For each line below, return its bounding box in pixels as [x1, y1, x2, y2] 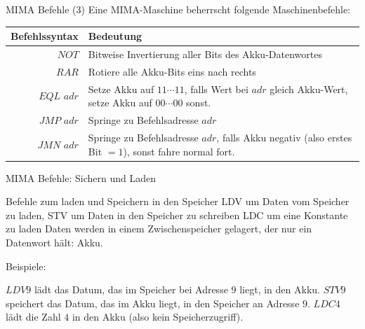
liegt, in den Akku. [239, 282, 320, 297]
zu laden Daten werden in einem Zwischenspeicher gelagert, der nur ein [6, 221, 312, 236]
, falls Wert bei [184, 81, 248, 96]
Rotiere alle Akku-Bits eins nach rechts [88, 64, 256, 78]
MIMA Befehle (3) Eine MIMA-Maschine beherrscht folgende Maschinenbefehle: [6, 2, 351, 16]
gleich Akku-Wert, [270, 81, 348, 96]
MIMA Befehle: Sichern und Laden [6, 170, 156, 185]
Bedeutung [88, 29, 142, 43]
